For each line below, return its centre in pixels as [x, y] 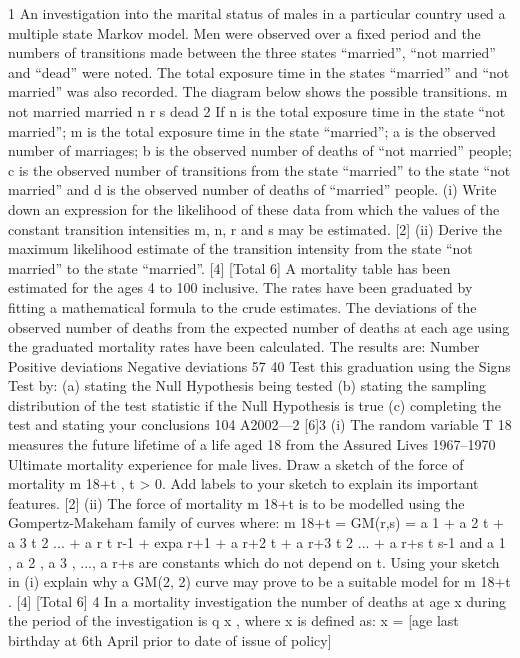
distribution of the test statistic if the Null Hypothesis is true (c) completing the [254, 404]
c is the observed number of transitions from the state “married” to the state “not [259, 169]
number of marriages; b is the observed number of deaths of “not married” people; [260, 150]
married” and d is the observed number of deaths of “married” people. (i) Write [252, 189]
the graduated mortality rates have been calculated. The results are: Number [244, 346]
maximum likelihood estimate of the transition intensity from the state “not [240, 248]
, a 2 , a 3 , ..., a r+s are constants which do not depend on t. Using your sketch [254, 561]
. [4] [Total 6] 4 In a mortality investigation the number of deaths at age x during [257, 600]
